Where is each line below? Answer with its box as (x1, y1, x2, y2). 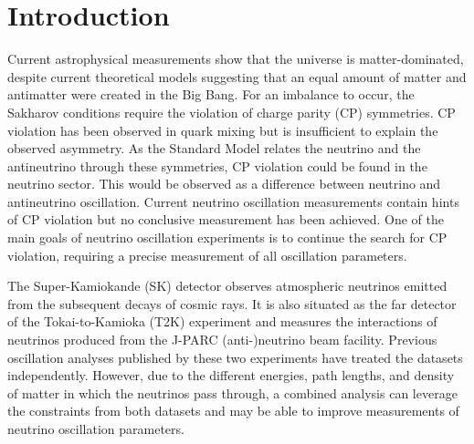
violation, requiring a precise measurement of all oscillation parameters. (7, 245, 407, 264)
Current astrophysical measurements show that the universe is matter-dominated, (7, 49, 464, 68)
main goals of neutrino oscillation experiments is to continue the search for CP (7, 228, 448, 247)
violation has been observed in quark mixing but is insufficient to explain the (7, 120, 438, 139)
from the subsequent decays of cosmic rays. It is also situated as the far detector (7, 294, 457, 313)
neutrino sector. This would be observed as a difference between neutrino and (7, 174, 441, 193)
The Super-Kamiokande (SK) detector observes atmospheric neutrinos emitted (7, 276, 448, 295)
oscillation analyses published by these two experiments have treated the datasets (7, 347, 463, 367)
